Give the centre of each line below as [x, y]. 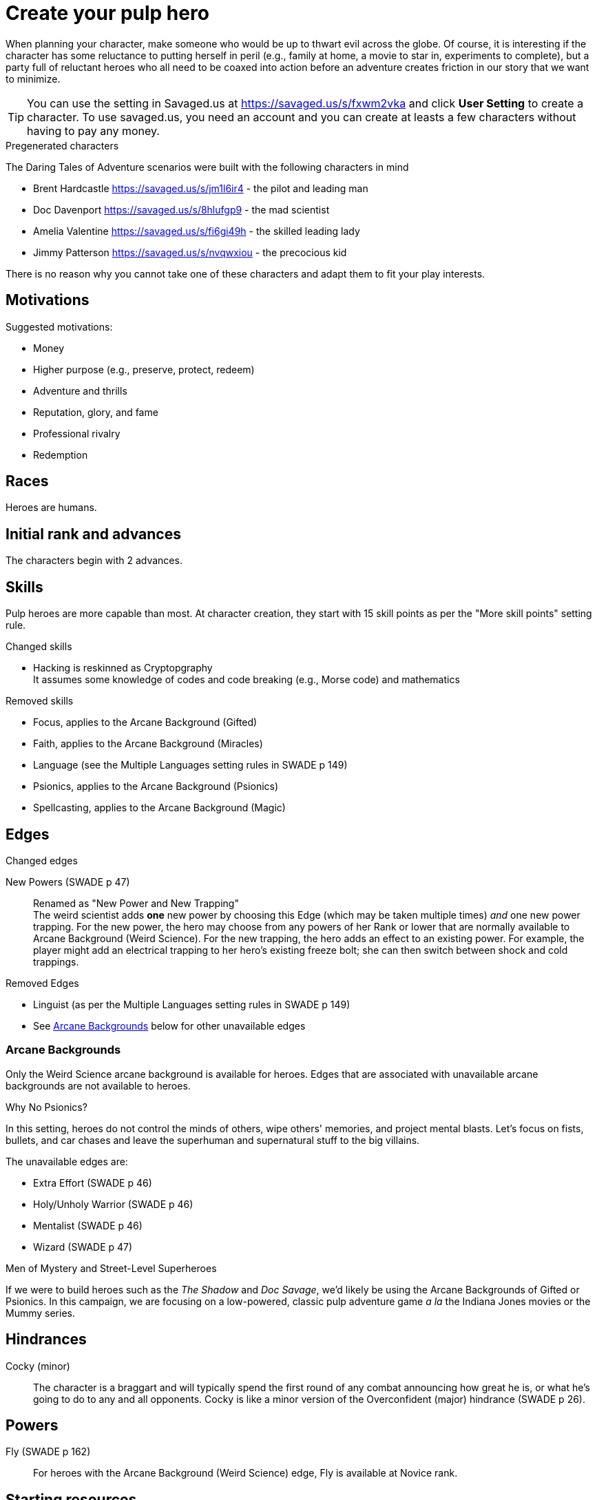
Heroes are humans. [51, 508]
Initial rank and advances [93, 534]
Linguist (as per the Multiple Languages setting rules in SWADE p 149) [192, 1004]
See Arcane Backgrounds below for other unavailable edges [169, 1025]
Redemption [61, 455]
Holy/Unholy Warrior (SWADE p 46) [113, 1204]
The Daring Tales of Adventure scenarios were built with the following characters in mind [207, 167]
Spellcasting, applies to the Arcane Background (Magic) [159, 808]
